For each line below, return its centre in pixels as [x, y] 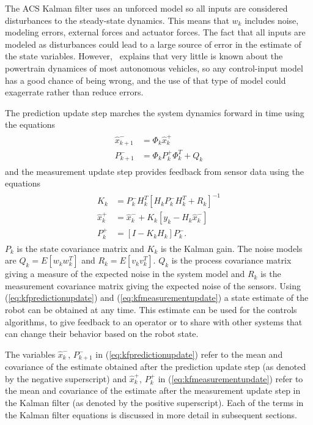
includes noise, [272, 20]
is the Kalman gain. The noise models [231, 248]
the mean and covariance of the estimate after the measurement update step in [153, 390]
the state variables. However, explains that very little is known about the [144, 56]
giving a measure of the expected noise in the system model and [125, 274]
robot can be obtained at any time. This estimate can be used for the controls [151, 309]
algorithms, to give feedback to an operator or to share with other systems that [154, 321]
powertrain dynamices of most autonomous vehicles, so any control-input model [154, 68]
